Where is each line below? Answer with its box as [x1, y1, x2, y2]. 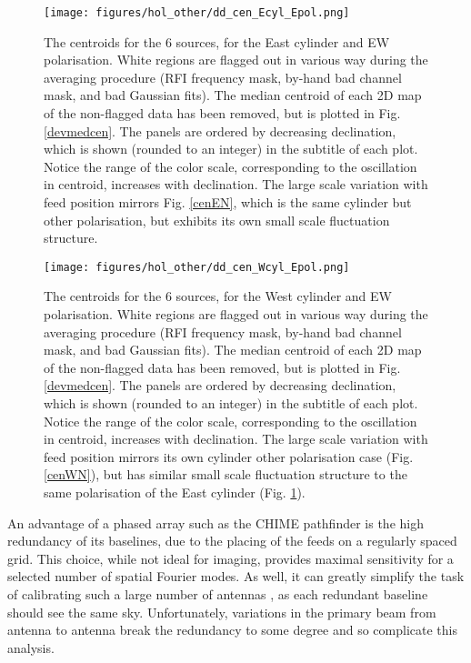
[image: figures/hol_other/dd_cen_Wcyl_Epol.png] [44, 260, 350, 274]
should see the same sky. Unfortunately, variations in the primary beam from [7, 602, 436, 621]
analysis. [7, 638, 55, 657]
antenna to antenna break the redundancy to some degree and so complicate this [7, 620, 457, 639]
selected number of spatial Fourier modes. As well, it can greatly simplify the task [7, 567, 465, 586]
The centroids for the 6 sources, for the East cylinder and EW [44, 32, 390, 51]
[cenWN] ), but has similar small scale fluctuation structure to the [44, 465, 407, 484]
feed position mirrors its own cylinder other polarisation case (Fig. [44, 447, 414, 466]
